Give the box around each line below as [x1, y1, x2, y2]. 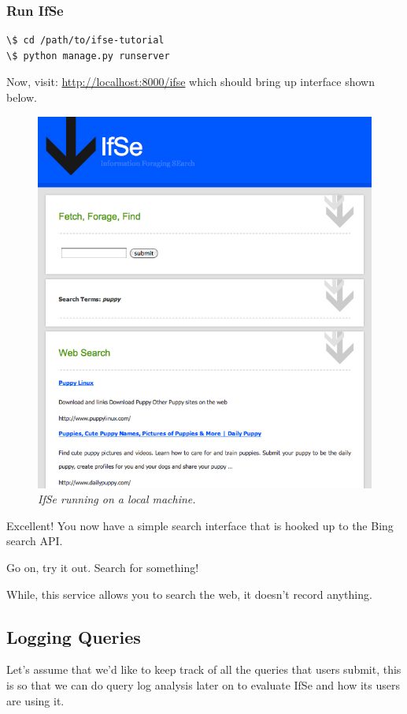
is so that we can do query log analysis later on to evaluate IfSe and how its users [6, 676, 400, 693]
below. [6, 89, 37, 105]
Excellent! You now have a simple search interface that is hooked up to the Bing [6, 517, 394, 533]
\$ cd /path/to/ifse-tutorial [6, 35, 165, 47]
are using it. [6, 692, 65, 708]
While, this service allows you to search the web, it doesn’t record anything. [6, 585, 372, 602]
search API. [6, 533, 63, 549]
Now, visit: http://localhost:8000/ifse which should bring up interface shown [6, 73, 375, 90]
